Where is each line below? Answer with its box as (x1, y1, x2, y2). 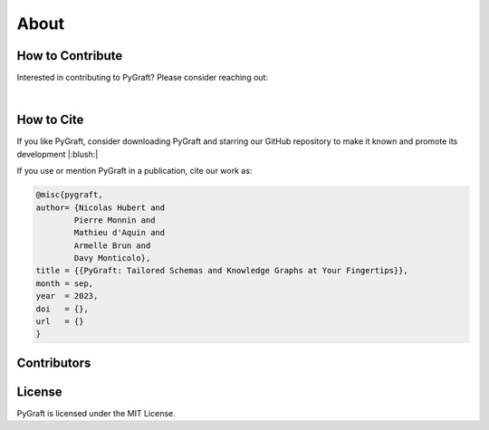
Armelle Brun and (73, 240, 151, 251)
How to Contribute (16, 48, 123, 63)
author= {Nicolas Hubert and (35, 202, 166, 213)
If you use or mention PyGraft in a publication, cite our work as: (16, 166, 253, 177)
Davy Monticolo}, (73, 253, 151, 263)
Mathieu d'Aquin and (73, 227, 166, 238)
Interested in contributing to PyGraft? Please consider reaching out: (16, 72, 269, 83)
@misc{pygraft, (35, 190, 103, 200)
